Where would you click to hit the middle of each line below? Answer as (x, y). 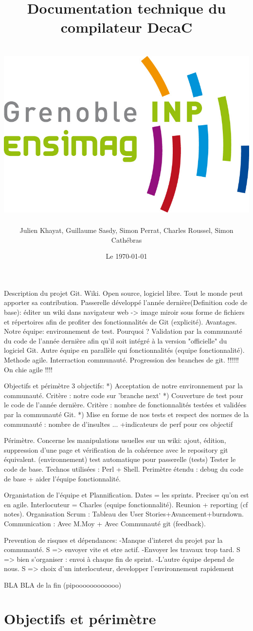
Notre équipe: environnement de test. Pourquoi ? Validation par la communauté (123, 331)
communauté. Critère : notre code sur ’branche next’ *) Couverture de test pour (124, 395)
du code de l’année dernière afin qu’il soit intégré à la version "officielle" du (116, 340)
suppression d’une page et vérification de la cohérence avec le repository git (116, 449)
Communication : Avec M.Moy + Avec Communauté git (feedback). (105, 523)
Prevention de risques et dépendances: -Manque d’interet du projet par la (113, 540)
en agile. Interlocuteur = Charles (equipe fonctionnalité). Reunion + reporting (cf (126, 504)
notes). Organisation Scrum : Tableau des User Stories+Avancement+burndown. (124, 514)
